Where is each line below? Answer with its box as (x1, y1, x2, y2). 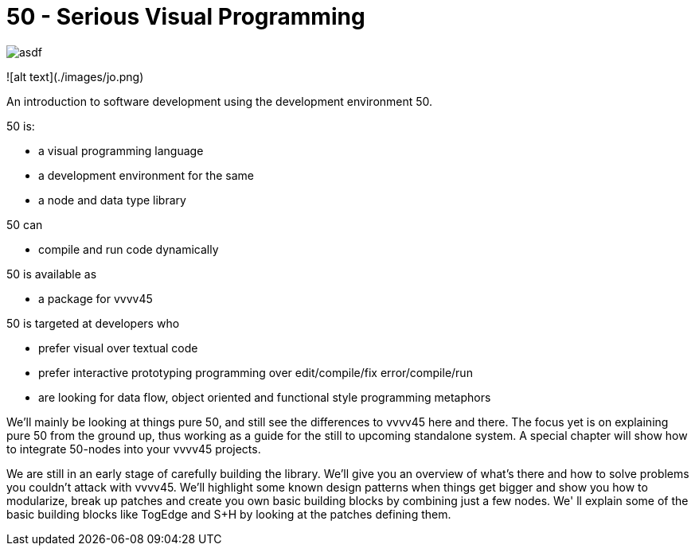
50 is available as (6, 266, 97, 281)
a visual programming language (38, 143, 204, 157)
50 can (6, 217, 43, 231)
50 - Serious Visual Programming (6, 3, 365, 30)
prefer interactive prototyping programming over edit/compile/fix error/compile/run (38, 365, 473, 379)
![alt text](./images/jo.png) (6, 69, 144, 84)
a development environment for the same (38, 168, 255, 182)
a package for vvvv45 (38, 291, 153, 305)
